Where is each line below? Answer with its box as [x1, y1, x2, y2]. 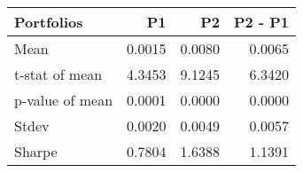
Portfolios [14, 12, 83, 32]
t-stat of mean [14, 64, 103, 84]
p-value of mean [14, 90, 113, 110]
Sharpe [14, 141, 58, 161]
